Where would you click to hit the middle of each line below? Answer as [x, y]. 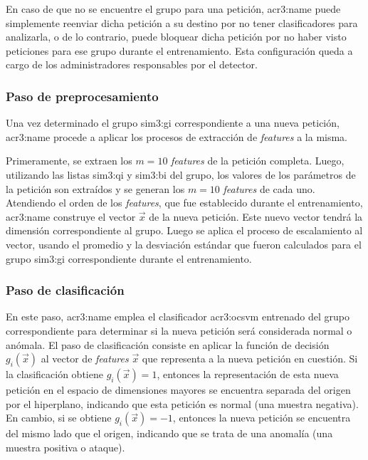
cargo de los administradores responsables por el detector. [132, 64]
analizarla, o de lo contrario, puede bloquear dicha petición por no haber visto [176, 37]
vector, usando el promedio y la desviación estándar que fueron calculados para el [184, 244]
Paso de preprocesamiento [82, 96]
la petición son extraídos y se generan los [95, 188]
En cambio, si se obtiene [59, 418]
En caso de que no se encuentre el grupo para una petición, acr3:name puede [173, 9]
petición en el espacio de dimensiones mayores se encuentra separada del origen [178, 390]
